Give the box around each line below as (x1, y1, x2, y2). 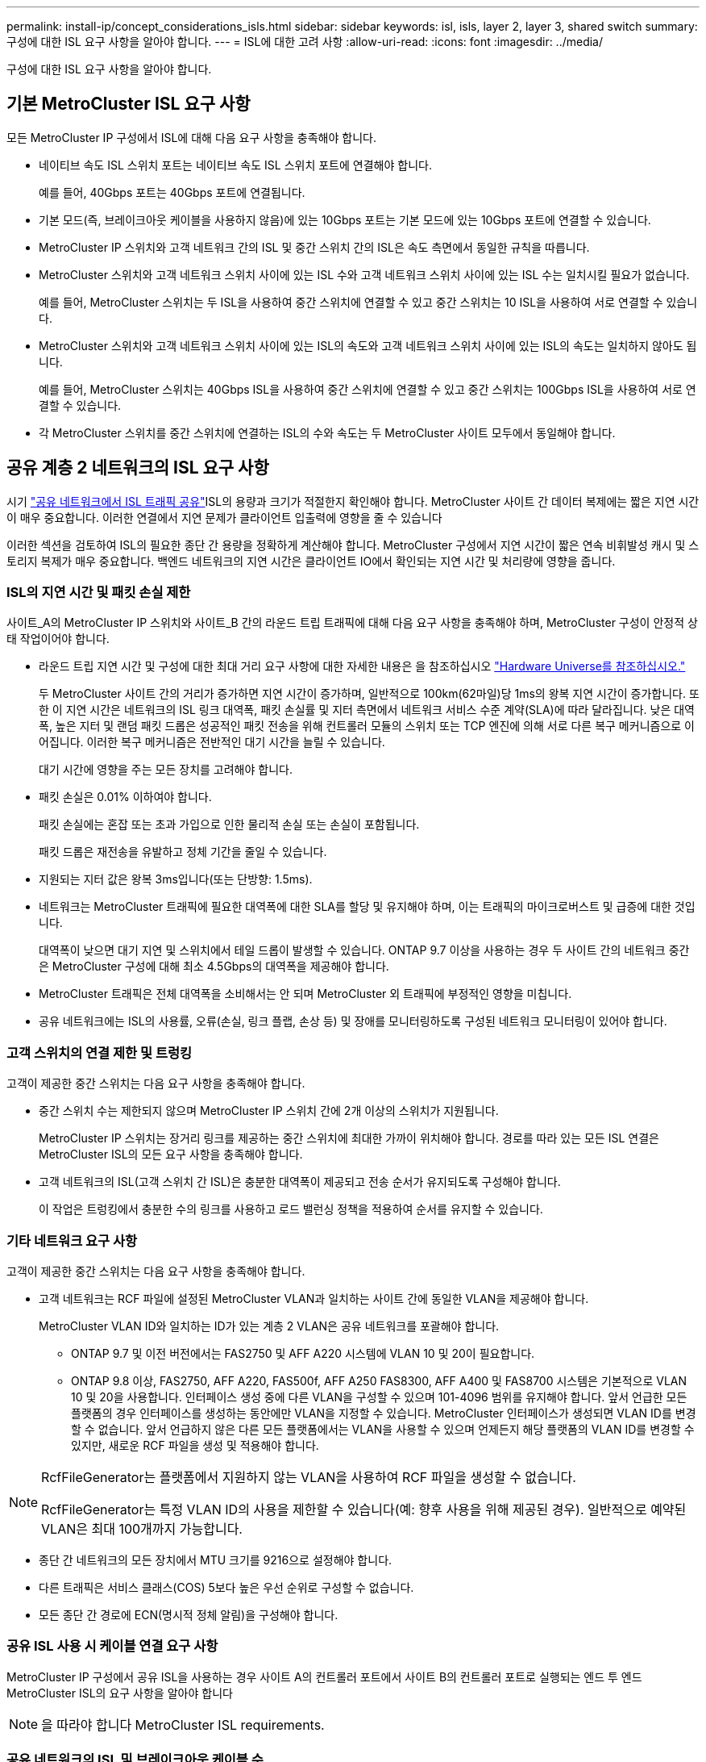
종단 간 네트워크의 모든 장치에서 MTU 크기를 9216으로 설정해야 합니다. (39, 1552, 392, 1567)
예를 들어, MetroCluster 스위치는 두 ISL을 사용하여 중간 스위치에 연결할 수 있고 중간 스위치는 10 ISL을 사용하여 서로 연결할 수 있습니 (39, 294, 698, 309)
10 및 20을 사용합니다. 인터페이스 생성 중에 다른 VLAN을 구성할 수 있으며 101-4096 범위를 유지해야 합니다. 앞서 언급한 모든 (71, 1389, 687, 1404)
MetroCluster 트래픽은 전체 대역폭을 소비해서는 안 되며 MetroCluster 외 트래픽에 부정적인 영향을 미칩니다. (39, 987, 572, 1001)
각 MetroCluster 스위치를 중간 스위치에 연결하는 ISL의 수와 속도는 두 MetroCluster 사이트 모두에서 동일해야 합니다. (39, 425, 616, 440)
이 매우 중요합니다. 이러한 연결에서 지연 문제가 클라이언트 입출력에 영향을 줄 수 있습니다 (6, 510, 442, 524)
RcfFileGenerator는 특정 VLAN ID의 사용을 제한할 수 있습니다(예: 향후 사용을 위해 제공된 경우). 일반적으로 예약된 (41, 1501, 687, 1518)
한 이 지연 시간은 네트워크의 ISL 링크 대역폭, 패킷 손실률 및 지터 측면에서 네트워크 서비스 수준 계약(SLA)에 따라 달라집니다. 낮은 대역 (39, 703, 696, 717)
